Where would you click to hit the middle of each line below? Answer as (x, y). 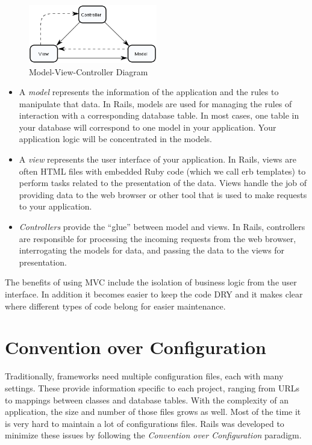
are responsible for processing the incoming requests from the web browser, (158, 238)
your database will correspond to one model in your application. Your (148, 127)
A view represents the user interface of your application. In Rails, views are (158, 159)
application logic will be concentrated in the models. (115, 139)
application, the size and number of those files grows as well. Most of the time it (153, 412)
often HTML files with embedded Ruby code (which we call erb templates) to (162, 171)
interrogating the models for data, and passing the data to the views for (152, 250)
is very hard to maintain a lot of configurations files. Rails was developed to (145, 423)
